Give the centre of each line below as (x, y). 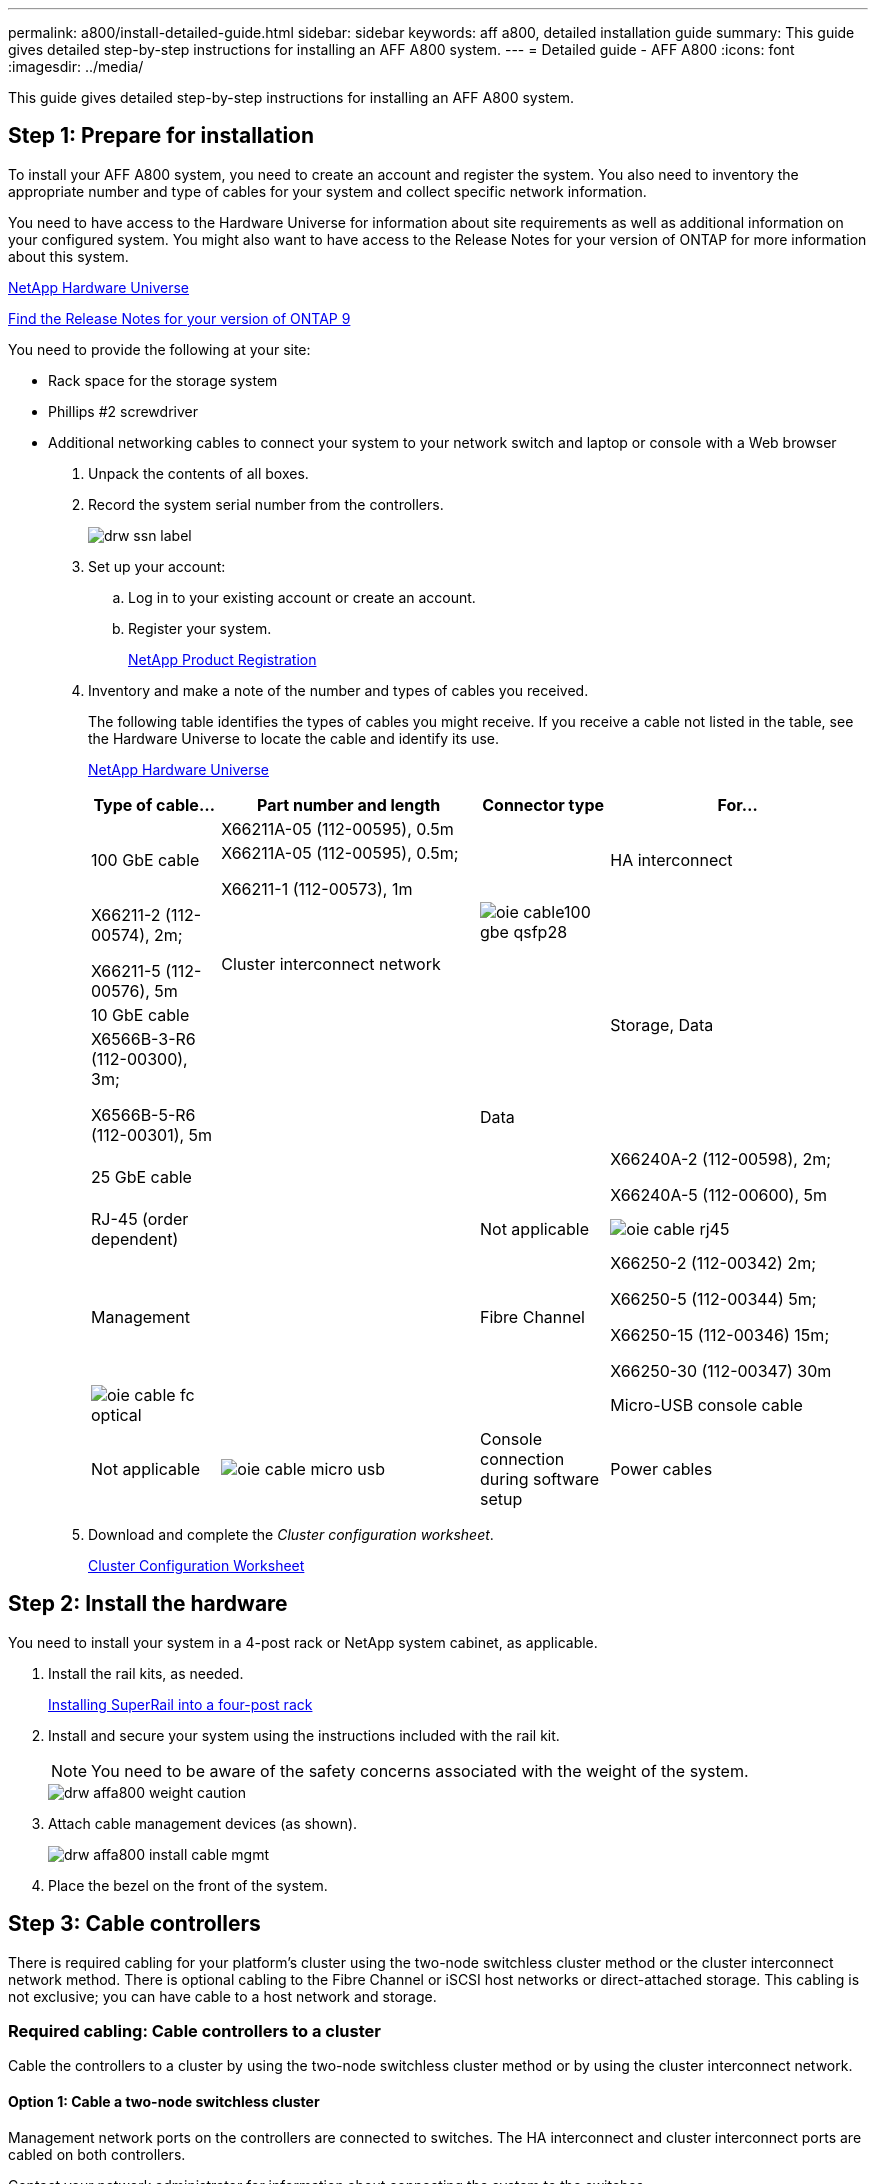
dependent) (135, 1238)
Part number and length (349, 804)
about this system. (68, 256)
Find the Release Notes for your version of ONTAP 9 (179, 318)
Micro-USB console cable (706, 1404)
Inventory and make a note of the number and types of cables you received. (338, 690)
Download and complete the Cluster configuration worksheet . (291, 1534)
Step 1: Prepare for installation (161, 136)
